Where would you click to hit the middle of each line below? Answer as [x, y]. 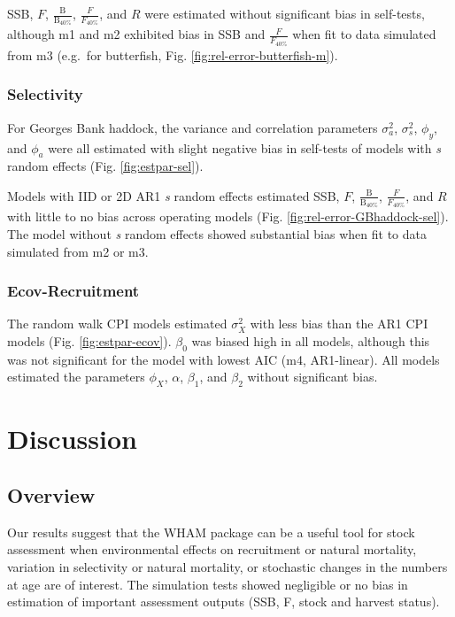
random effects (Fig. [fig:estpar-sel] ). [105, 166]
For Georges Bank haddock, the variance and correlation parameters [193, 127]
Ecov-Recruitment [73, 291]
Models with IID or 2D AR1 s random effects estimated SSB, [174, 195]
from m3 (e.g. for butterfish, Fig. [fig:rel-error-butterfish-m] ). [173, 54]
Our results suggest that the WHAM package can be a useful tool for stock [211, 532]
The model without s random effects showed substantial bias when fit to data [217, 234]
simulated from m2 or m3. [78, 251]
